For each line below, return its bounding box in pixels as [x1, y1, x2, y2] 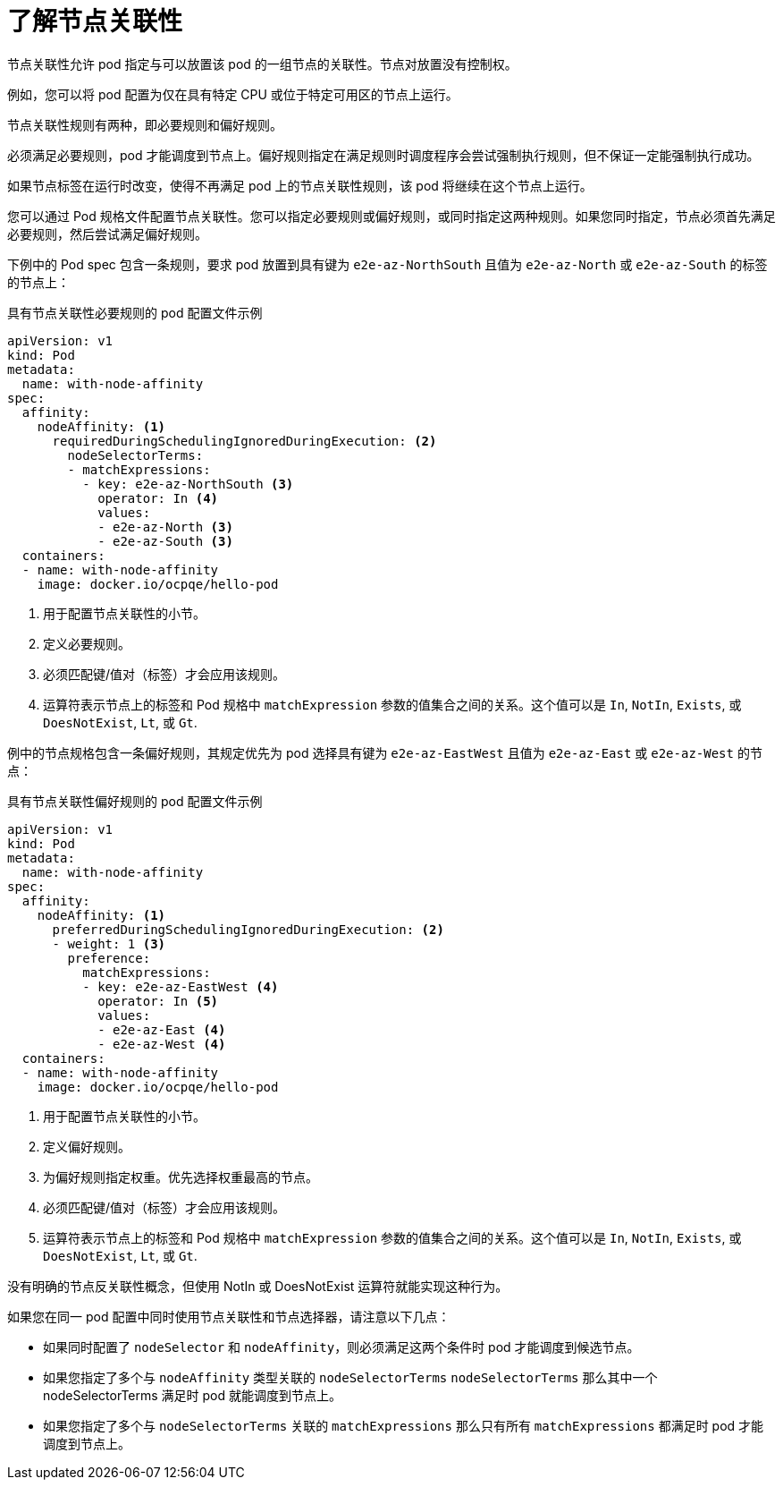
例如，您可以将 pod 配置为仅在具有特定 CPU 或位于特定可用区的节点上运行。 [7, 86, 459, 102]
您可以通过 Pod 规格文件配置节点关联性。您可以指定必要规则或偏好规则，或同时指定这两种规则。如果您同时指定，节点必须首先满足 [7, 208, 776, 224]
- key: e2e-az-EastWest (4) [82, 979, 279, 994]
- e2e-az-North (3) [97, 519, 233, 534]
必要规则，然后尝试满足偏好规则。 [7, 225, 207, 242]
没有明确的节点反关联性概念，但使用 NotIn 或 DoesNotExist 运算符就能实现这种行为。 [7, 1278, 509, 1294]
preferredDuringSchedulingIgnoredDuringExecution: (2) [52, 922, 444, 937]
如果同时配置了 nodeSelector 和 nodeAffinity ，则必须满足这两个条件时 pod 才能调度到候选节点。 [43, 1338, 640, 1355]
